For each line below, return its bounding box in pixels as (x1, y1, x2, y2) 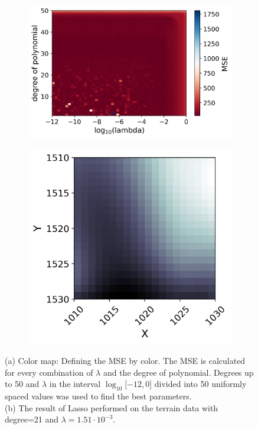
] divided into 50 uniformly (149, 378, 247, 390)
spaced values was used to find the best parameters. (5, 390, 192, 402)
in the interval (49, 378, 101, 390)
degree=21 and (5, 413, 59, 425)
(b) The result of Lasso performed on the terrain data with (5, 401, 218, 414)
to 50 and (5, 378, 40, 390)
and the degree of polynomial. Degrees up (103, 366, 254, 378)
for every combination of (5, 366, 93, 378)
